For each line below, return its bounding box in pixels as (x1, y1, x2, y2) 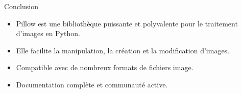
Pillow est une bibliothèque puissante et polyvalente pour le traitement (16, 18, 238, 28)
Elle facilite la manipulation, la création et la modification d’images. (16, 45, 230, 55)
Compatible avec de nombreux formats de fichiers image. (16, 62, 193, 73)
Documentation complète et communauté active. (16, 79, 168, 89)
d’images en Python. (16, 28, 80, 39)
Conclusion (4, 1, 38, 11)
